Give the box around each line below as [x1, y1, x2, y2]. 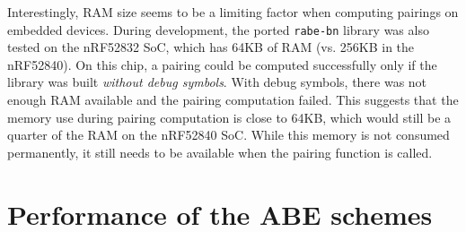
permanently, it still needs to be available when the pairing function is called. [7, 142, 433, 161]
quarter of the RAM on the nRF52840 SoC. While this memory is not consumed [7, 125, 450, 144]
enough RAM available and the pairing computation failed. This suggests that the [7, 90, 459, 109]
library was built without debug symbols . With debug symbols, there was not [7, 73, 427, 91]
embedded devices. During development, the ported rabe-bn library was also [7, 20, 429, 39]
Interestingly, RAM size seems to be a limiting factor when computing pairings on [7, 3, 459, 21]
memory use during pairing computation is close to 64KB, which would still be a [7, 107, 452, 126]
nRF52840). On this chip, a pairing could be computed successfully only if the [7, 55, 437, 73]
